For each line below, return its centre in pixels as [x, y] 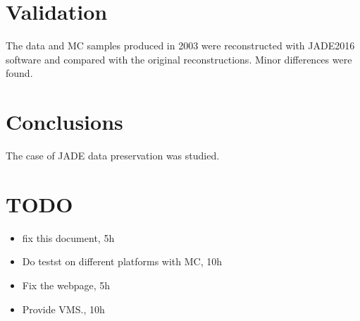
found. [19, 73]
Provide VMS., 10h [63, 309]
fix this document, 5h [68, 237]
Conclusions [64, 122]
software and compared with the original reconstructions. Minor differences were [179, 59]
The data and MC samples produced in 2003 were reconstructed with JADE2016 [180, 46]
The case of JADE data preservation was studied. [113, 156]
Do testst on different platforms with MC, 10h [122, 261]
